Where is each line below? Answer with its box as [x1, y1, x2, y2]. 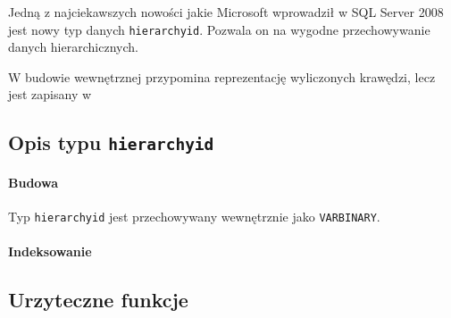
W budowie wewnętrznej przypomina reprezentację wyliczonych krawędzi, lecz [8, 67, 436, 86]
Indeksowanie [8, 242, 92, 261]
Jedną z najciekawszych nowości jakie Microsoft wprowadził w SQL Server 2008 [8, 3, 444, 21]
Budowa [8, 172, 58, 191]
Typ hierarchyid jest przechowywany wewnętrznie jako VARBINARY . [8, 207, 380, 226]
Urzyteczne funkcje [8, 286, 188, 314]
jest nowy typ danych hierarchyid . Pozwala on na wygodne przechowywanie [8, 20, 430, 38]
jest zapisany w [8, 85, 92, 104]
